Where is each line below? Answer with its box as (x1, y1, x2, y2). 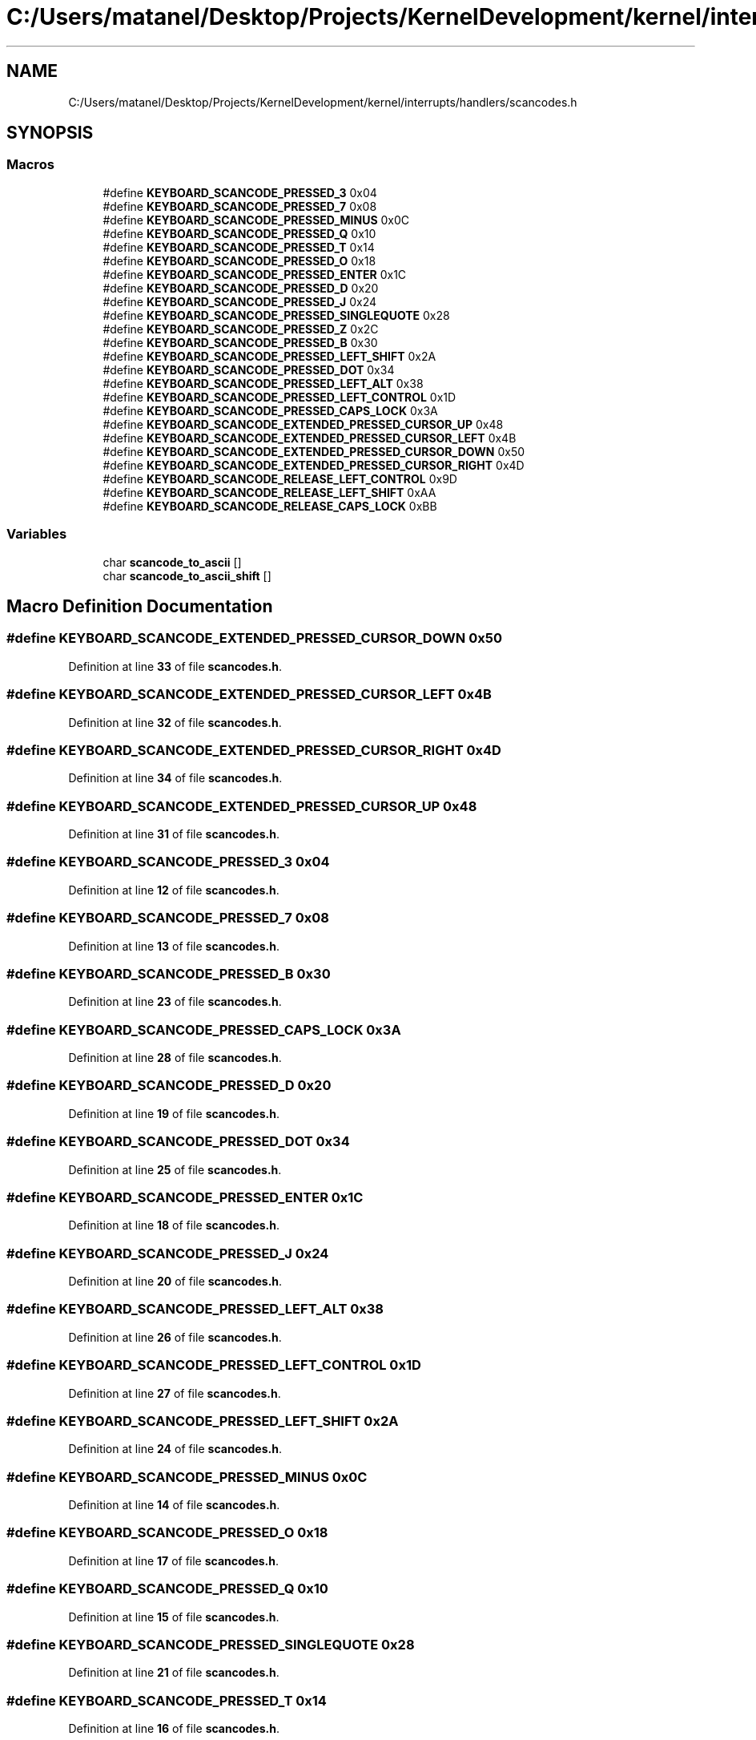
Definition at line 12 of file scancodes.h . (68, 882, 279, 897)
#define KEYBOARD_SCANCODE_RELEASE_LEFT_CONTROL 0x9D (103, 471, 457, 486)
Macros (6, 156, 54, 173)
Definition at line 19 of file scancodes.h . (68, 1106, 279, 1120)
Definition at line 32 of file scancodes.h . (68, 715, 282, 729)
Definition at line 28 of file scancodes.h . (68, 1051, 282, 1065)
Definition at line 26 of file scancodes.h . (68, 1330, 282, 1344)
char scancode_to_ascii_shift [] (103, 568, 271, 583)
